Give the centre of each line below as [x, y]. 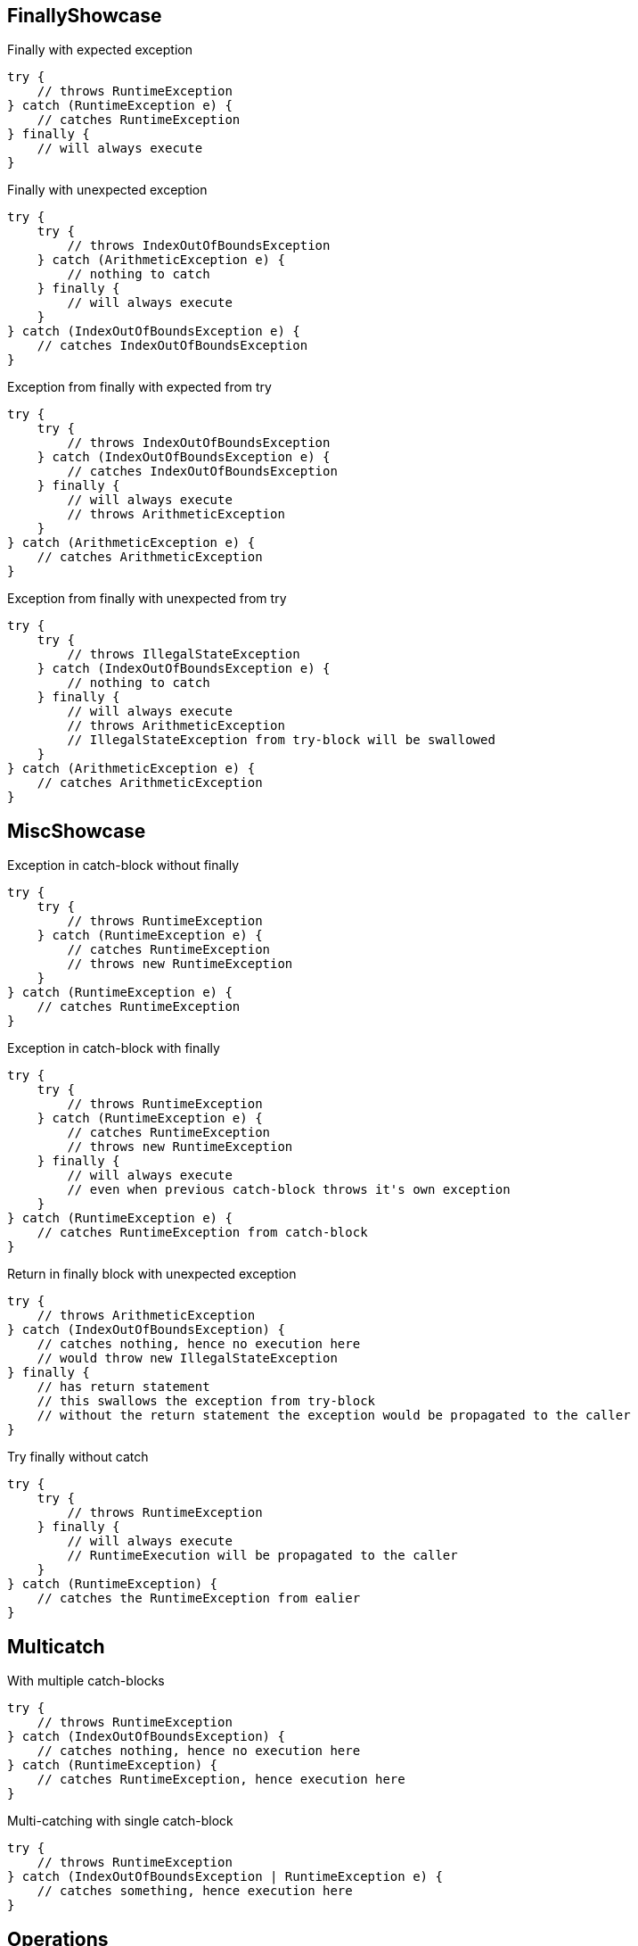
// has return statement [123, 1387]
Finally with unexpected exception [107, 190]
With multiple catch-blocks [86, 1681]
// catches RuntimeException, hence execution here [221, 1780]
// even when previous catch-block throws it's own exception [289, 1190]
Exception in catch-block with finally [114, 1048]
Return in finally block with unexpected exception [152, 1274]
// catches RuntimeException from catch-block [202, 1233]
